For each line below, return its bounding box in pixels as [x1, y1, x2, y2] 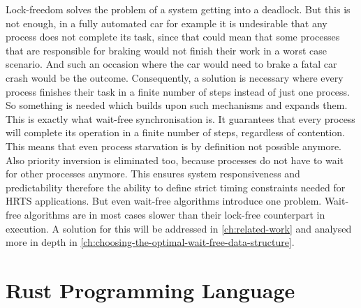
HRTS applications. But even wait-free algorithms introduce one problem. [6, 193, 322, 208]
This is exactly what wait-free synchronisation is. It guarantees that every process [6, 111, 355, 126]
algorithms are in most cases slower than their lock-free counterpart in [24, 207, 325, 221]
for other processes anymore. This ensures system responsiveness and [6, 166, 300, 181]
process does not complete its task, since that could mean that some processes [6, 29, 340, 44]
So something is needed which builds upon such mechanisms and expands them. [6, 98, 348, 112]
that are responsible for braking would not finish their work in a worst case [6, 43, 327, 57]
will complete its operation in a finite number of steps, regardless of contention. [6, 125, 345, 140]
